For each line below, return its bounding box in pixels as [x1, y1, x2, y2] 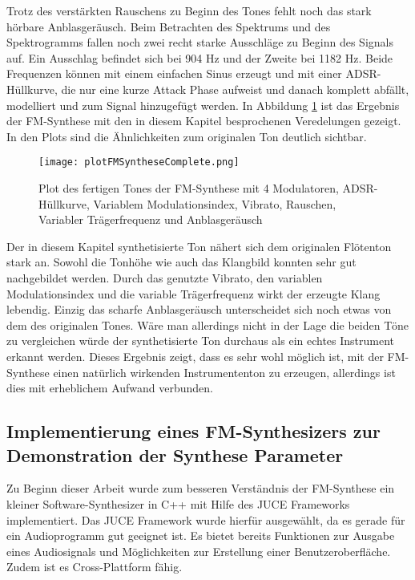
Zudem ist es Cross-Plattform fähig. [6, 558, 183, 575]
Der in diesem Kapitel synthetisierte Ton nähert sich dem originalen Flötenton [6, 237, 392, 254]
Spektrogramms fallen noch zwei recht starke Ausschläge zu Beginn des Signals [6, 34, 393, 51]
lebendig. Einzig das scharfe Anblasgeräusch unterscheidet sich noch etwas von [6, 301, 392, 318]
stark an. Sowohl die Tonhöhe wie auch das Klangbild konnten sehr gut [6, 253, 357, 270]
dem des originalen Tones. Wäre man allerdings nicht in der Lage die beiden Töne [6, 316, 409, 333]
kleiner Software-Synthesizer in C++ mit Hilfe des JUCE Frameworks [6, 495, 350, 512]
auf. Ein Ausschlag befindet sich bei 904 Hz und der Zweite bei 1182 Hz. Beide [6, 49, 393, 66]
